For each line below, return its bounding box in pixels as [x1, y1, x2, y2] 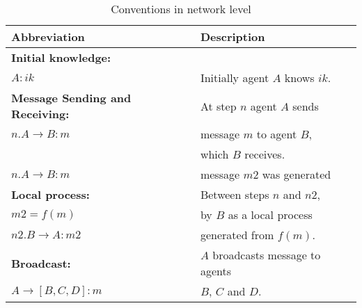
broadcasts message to [212, 247, 321, 263]
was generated [262, 166, 331, 182]
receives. [244, 146, 285, 162]
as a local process [228, 206, 313, 222]
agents [200, 263, 232, 279]
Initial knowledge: [11, 49, 111, 65]
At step [200, 97, 237, 114]
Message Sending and [11, 90, 132, 106]
